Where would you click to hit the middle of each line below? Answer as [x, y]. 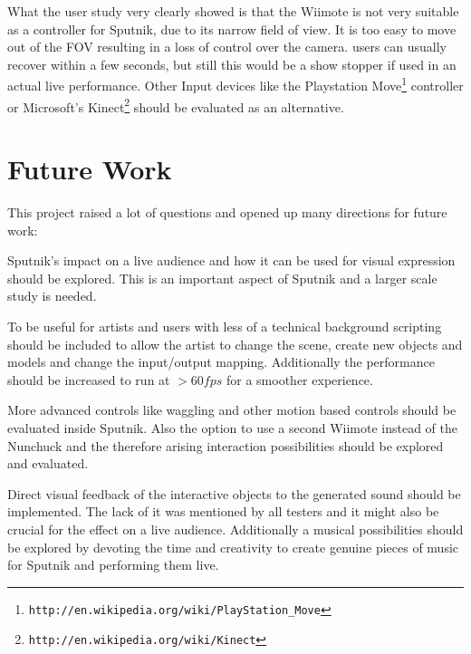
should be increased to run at [89, 379]
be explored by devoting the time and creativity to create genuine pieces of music [233, 547]
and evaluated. [48, 463]
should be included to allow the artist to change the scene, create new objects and [235, 344]
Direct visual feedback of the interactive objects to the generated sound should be [234, 493]
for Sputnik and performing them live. [113, 565]
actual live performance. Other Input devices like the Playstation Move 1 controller [235, 84]
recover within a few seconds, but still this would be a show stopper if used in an [232, 64]
